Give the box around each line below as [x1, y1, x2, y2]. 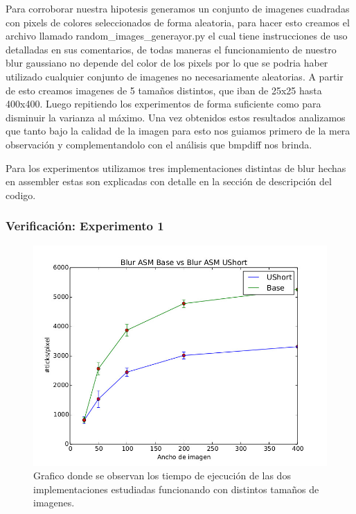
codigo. [6, 187, 36, 202]
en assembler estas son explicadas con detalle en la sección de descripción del [6, 174, 332, 189]
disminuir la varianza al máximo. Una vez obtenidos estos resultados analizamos [6, 110, 346, 124]
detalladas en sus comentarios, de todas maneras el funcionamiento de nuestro [6, 42, 337, 56]
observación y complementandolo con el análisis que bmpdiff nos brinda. [6, 137, 312, 151]
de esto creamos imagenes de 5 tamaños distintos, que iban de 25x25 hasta [6, 83, 322, 97]
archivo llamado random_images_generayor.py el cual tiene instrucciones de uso [6, 28, 348, 43]
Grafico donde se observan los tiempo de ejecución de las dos [33, 468, 291, 483]
